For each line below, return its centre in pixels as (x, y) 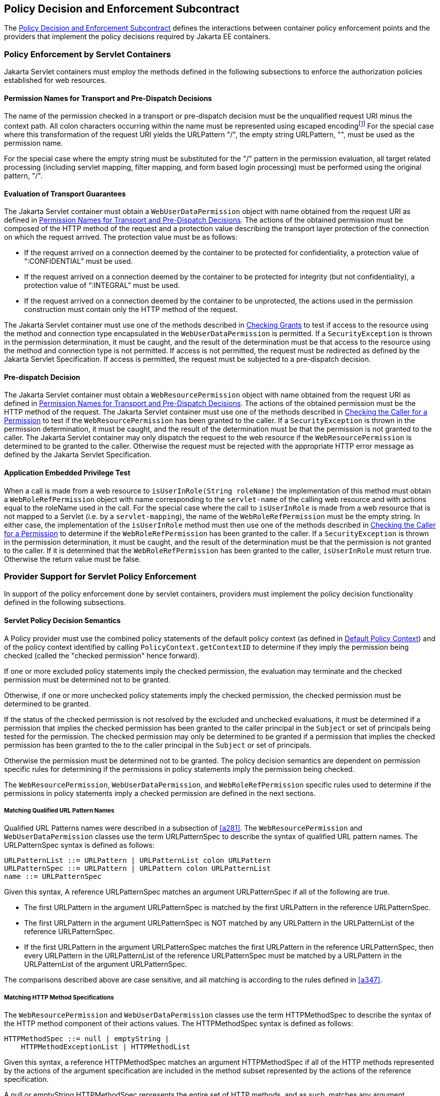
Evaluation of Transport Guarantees (65, 193)
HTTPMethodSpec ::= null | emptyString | (87, 1039)
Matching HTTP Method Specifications (59, 997)
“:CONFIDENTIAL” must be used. (79, 261)
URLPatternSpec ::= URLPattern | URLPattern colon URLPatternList (138, 869)
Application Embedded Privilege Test (67, 473)
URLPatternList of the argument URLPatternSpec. (106, 964)
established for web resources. (55, 80)
